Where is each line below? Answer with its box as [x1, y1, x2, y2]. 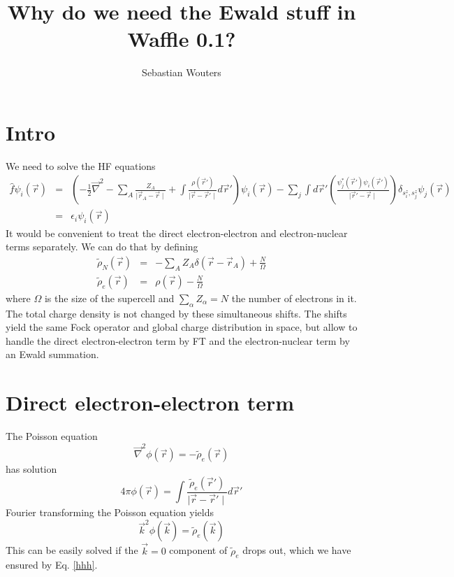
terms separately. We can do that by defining [6, 239, 198, 254]
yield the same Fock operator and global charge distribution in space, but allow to [6, 320, 358, 334]
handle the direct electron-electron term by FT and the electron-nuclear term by [6, 333, 350, 348]
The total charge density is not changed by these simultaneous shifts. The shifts [6, 306, 347, 320]
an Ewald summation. [6, 347, 99, 362]
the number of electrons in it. [231, 290, 357, 305]
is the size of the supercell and [44, 290, 175, 305]
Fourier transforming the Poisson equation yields [6, 505, 214, 520]
